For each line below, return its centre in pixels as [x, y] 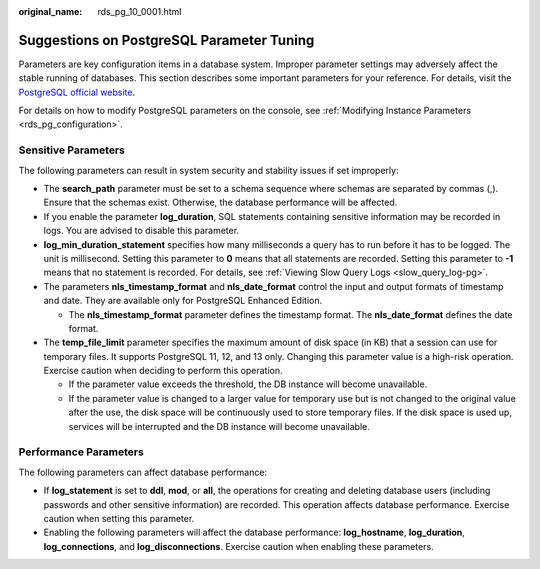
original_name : [50, 11]
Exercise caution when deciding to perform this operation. [163, 371]
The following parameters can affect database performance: [143, 472]
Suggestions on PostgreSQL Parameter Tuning [166, 40]
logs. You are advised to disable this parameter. [141, 231]
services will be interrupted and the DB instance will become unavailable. [219, 426]
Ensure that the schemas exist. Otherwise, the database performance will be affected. [220, 202]
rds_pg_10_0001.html [139, 11]
